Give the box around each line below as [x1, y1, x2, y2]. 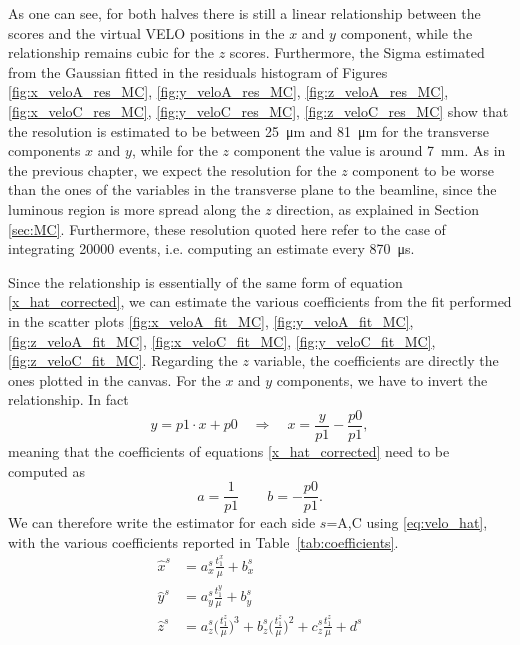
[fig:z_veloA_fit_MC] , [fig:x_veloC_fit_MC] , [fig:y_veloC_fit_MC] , [8, 330, 436, 351]
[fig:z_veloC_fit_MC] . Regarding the [8, 350, 238, 371]
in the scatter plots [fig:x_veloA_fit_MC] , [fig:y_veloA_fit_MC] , [8, 310, 414, 331]
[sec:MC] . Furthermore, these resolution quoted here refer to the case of [8, 218, 446, 239]
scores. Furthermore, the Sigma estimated [229, 42, 485, 63]
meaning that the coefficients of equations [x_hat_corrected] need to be [8, 440, 450, 461]
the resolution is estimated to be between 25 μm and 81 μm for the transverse [8, 120, 489, 141]
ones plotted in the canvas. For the [8, 369, 221, 390]
